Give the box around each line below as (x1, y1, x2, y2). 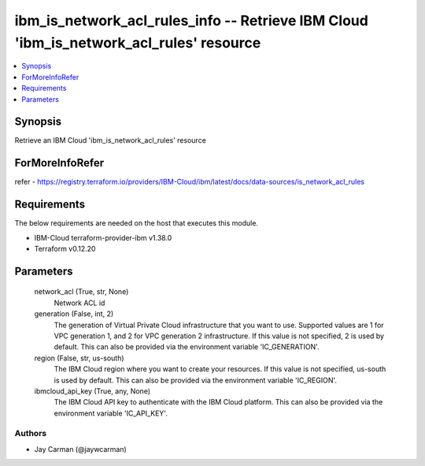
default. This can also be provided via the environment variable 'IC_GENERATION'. (54, 342, 320, 352)
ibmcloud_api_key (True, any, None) (34, 386, 151, 396)
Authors (14, 428, 47, 439)
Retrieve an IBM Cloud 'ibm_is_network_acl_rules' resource (14, 136, 206, 145)
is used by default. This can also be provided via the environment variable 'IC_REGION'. (54, 375, 338, 385)
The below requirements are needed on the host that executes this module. (14, 218, 259, 228)
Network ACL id (54, 298, 105, 308)
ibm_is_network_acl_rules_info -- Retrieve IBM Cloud (14, 12, 369, 29)
